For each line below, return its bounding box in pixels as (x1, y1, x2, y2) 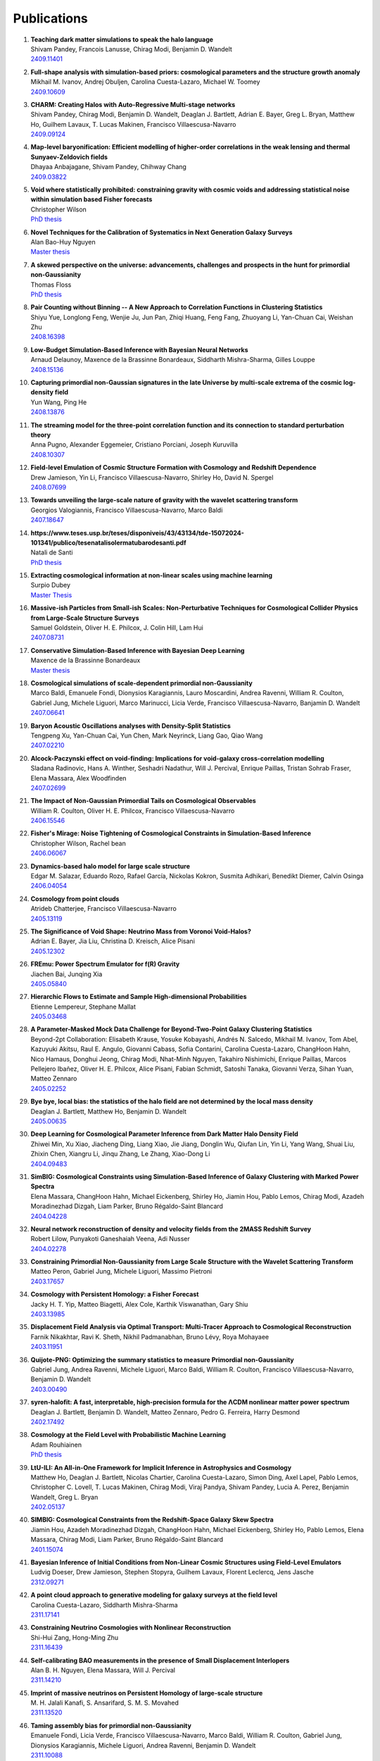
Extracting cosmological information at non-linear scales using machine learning (30, 571, 273, 580)
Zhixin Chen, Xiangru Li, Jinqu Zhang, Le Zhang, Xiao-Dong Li (30, 1150, 210, 1158)
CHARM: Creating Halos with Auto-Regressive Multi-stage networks (30, 100, 236, 108)
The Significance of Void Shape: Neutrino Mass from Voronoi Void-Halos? (30, 927, 251, 935)
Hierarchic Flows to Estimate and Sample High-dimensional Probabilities (30, 992, 247, 1001)
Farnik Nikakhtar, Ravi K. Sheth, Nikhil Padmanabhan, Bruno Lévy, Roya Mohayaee (30, 1332, 270, 1341)
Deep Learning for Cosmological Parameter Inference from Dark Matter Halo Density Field (30, 1130, 298, 1138)
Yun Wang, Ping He (30, 398, 87, 406)
